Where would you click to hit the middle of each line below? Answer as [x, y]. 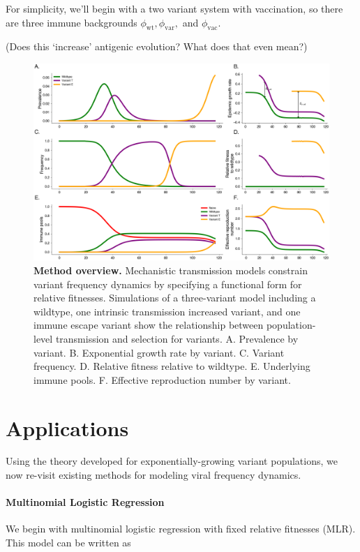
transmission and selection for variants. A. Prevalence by [177, 338]
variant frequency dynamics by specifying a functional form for [168, 284]
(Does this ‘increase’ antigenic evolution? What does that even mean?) [157, 46]
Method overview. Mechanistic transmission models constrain [171, 270]
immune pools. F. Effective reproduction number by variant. [162, 379]
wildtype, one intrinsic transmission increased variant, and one [167, 311]
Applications [67, 427]
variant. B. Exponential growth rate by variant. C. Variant [159, 352]
